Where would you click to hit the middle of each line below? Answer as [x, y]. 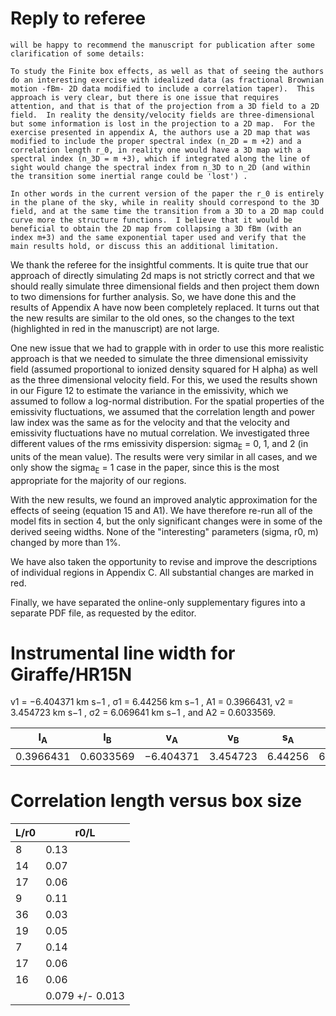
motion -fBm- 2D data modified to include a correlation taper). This [162, 88]
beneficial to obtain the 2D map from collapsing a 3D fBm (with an [156, 228]
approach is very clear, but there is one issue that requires [145, 97]
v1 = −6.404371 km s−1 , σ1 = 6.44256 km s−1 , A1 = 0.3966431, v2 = [152, 702]
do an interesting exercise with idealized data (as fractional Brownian [167, 80]
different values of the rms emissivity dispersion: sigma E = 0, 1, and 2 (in [159, 444]
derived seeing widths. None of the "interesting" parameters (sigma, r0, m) [164, 531]
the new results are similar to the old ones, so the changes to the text [152, 318]
